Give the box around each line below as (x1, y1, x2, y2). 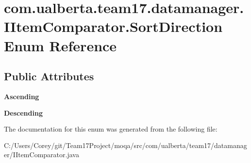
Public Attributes (4, 69, 94, 84)
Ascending (4, 91, 39, 101)
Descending (4, 107, 43, 118)
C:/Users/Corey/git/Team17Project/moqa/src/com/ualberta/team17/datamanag (4, 140, 247, 150)
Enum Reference (4, 35, 117, 55)
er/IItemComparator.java (4, 149, 79, 160)
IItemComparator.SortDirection (4, 16, 223, 36)
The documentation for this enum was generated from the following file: (4, 124, 218, 134)
